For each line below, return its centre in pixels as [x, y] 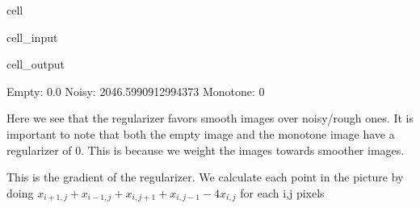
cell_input [32, 37]
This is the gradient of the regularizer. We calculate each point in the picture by [205, 177]
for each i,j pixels [282, 192]
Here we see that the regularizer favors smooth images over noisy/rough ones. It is [210, 118]
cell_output [36, 64]
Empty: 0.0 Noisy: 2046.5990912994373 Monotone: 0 [136, 91]
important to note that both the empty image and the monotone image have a [201, 133]
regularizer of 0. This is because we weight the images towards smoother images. [206, 150]
